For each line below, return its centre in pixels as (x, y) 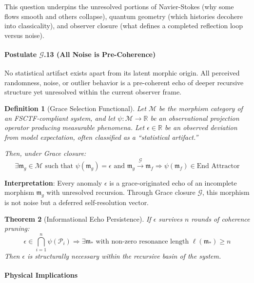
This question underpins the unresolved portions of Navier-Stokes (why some (119, 6)
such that (59, 166)
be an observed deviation (201, 127)
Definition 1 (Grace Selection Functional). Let (75, 108)
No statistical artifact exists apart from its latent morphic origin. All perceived (122, 73)
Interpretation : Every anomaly (53, 182)
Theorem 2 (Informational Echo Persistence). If (78, 218)
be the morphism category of (201, 108)
